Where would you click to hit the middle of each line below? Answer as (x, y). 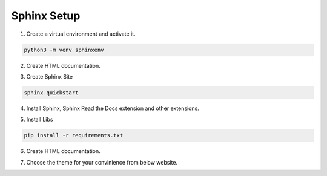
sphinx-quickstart (51, 93)
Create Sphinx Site (50, 76)
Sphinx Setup (46, 16)
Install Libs (40, 119)
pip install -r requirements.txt (74, 135)
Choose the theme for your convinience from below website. (102, 162)
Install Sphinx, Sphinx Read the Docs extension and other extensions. (113, 108)
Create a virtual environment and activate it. (81, 34)
